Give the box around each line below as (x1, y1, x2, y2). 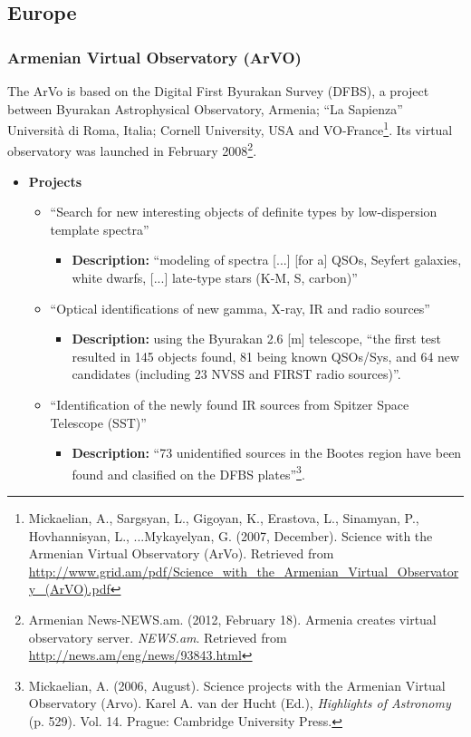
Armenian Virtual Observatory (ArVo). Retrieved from (28, 544, 334, 563)
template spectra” (50, 219, 149, 238)
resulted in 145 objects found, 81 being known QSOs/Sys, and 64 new (72, 346, 460, 365)
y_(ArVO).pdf (28, 579, 111, 598)
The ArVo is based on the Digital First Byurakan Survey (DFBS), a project (7, 82, 429, 100)
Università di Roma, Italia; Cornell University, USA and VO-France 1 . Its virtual (7, 118, 453, 139)
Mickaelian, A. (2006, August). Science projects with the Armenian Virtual (28, 675, 446, 694)
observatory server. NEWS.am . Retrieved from (28, 627, 287, 646)
